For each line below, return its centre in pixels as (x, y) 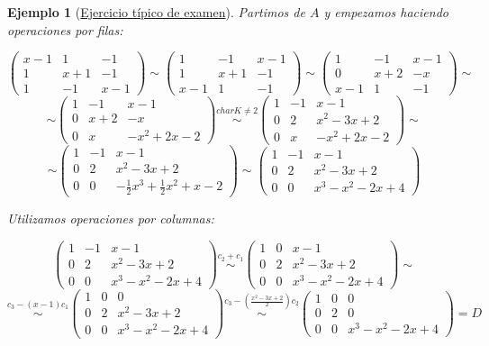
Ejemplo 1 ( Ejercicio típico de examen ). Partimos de (156, 12)
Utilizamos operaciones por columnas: (111, 219)
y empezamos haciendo (386, 12)
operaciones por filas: (65, 29)
